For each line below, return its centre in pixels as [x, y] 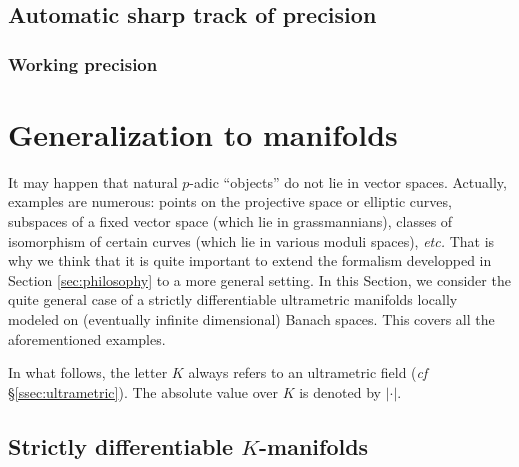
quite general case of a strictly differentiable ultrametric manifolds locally [233, 299]
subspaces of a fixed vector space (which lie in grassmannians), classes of [230, 220]
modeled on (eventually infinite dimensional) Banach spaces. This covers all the [251, 318]
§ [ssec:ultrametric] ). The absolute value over [143, 391]
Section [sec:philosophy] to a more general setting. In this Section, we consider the [259, 279]
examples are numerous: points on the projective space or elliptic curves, [230, 201]
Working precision [83, 63]
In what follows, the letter [88, 372]
